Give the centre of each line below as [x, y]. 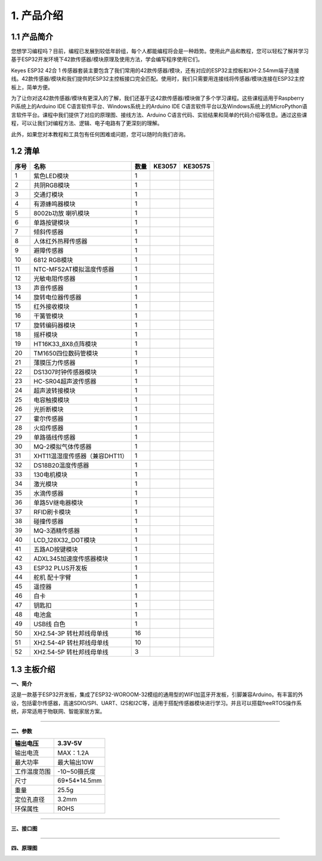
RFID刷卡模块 [52, 512]
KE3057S [197, 166]
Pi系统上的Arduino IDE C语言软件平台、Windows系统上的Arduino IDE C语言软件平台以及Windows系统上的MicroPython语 [159, 106]
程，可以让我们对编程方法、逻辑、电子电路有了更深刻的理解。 [87, 123]
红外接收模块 [52, 307]
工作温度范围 [32, 771]
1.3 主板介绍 [33, 669]
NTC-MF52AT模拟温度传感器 [74, 269]
